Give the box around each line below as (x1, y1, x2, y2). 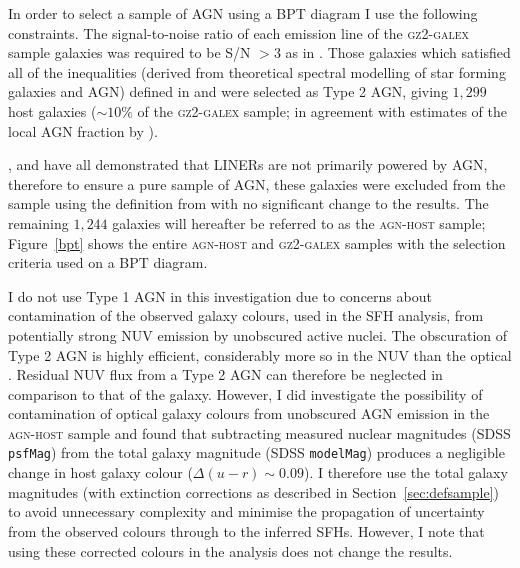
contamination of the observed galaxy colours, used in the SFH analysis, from (8, 305, 484, 326)
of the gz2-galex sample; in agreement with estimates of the (137, 100, 507, 121)
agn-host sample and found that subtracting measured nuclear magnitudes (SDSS (8, 422, 511, 443)
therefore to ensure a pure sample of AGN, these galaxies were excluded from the (8, 173, 506, 194)
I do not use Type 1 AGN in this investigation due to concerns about (8, 285, 432, 306)
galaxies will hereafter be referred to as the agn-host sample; (112, 212, 486, 233)
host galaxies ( (8, 100, 97, 121)
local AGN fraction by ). (8, 120, 158, 141)
